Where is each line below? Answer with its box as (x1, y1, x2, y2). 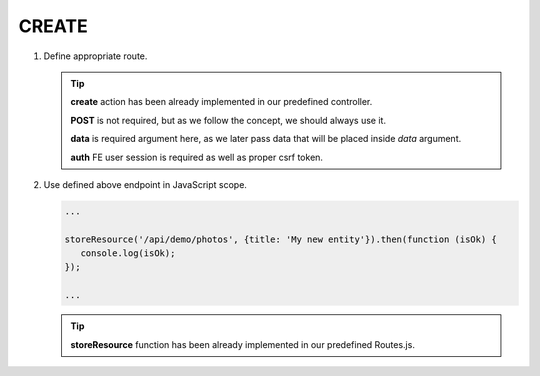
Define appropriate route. (43, 50, 148, 62)
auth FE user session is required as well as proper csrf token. (70, 151, 324, 163)
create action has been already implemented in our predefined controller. (70, 96, 373, 108)
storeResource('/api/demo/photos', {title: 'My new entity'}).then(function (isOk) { (64, 233, 497, 245)
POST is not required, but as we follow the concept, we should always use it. (70, 114, 387, 126)
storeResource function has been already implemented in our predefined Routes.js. (70, 338, 415, 350)
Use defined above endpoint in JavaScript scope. (43, 178, 247, 190)
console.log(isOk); (80, 248, 176, 259)
